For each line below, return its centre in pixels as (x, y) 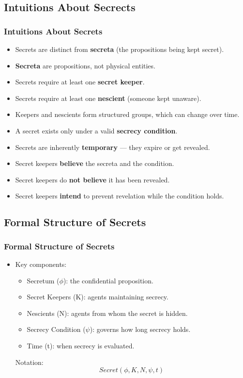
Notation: (29, 362)
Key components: (41, 264)
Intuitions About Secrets (53, 31)
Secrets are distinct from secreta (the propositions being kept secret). (120, 49)
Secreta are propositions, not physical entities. (85, 65)
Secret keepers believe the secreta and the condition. (95, 163)
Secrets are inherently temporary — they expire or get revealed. (113, 147)
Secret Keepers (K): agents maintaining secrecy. (98, 297)
